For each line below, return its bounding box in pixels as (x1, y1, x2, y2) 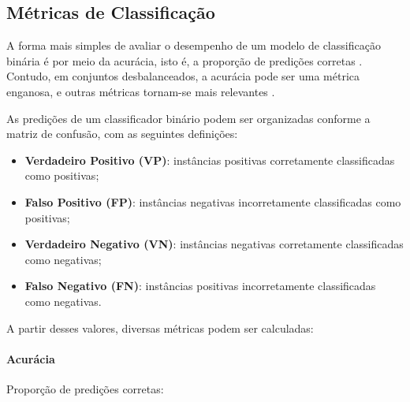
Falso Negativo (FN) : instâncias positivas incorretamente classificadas (24, 277, 376, 294)
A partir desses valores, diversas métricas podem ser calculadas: (6, 319, 314, 336)
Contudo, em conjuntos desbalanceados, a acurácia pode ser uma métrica (6, 68, 360, 84)
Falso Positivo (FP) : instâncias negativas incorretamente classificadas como (24, 193, 401, 210)
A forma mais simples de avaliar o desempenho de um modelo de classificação (6, 37, 381, 54)
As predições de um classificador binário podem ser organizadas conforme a (6, 110, 371, 126)
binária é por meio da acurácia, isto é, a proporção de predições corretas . (6, 52, 363, 69)
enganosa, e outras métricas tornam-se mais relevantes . (6, 83, 275, 99)
